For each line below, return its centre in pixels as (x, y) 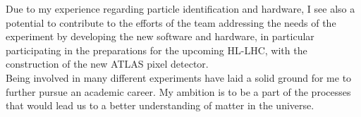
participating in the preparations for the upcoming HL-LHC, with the (157, 50)
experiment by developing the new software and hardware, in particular (160, 36)
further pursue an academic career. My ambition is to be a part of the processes (178, 91)
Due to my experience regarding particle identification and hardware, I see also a (180, 8)
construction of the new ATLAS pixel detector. (107, 64)
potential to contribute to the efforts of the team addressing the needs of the (171, 22)
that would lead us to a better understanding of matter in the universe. (160, 105)
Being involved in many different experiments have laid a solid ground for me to (179, 77)
